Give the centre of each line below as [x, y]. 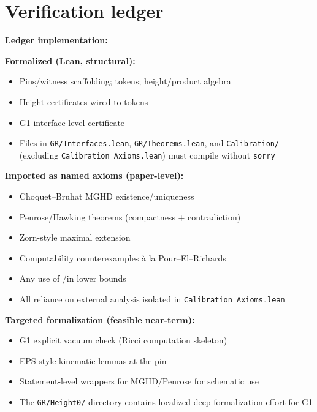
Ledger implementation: [56, 40]
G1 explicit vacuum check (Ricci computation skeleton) [123, 340]
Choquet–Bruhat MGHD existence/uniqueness [107, 196]
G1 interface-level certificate [72, 122]
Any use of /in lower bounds [73, 278]
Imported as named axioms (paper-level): [94, 175]
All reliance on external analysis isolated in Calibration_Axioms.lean [152, 298]
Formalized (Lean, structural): [70, 60]
